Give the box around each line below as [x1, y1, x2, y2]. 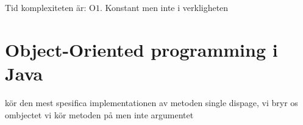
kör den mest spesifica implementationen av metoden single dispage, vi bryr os [5, 96, 298, 109]
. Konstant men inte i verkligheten [100, 1, 229, 13]
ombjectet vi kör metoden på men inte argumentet [5, 108, 194, 121]
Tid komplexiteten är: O [5, 1, 96, 13]
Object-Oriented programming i [5, 37, 278, 62]
